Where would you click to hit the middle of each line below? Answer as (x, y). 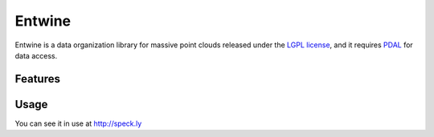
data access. (36, 55)
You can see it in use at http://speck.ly (78, 123)
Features (37, 79)
